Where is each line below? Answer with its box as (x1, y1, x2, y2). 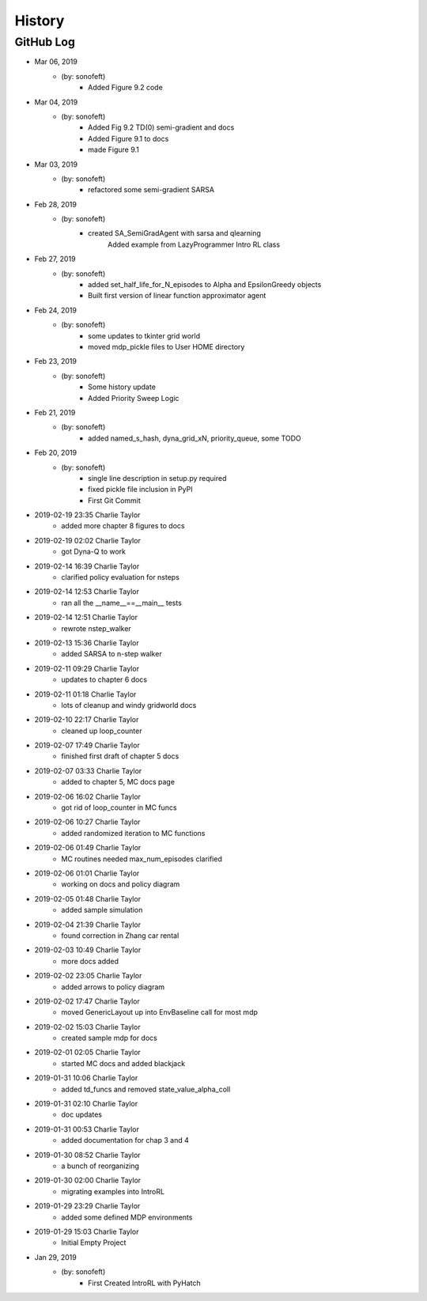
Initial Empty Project (61, 1238, 127, 1247)
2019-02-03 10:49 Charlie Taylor (34, 945, 142, 955)
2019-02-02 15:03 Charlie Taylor (34, 1022, 142, 1031)
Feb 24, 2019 (34, 305, 77, 315)
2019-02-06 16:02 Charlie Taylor (34, 792, 142, 801)
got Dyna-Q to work (61, 546, 127, 557)
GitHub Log (14, 35, 75, 49)
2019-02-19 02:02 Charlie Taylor (34, 535, 142, 545)
